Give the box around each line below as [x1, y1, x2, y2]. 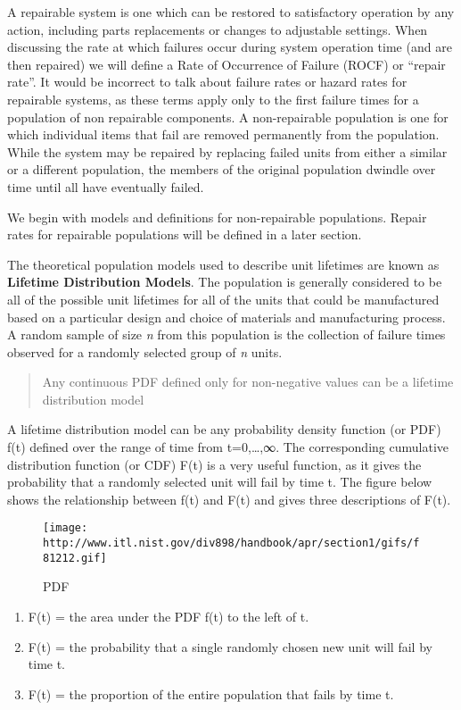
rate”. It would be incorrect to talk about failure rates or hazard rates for [7, 72, 407, 91]
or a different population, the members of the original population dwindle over [7, 160, 436, 179]
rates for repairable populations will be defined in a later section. [7, 225, 362, 244]
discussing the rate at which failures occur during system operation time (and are [7, 38, 452, 56]
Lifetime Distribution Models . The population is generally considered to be [7, 272, 442, 291]
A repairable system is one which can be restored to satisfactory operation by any [7, 3, 455, 21]
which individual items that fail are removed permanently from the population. [7, 125, 440, 144]
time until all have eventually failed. [7, 177, 204, 196]
